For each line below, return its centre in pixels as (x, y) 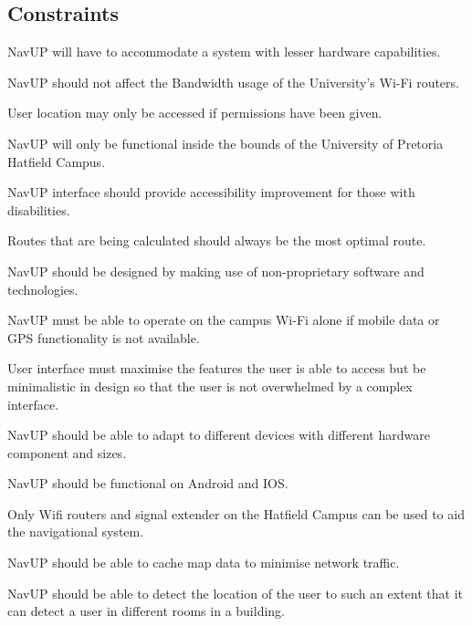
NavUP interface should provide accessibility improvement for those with (211, 192)
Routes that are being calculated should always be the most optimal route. (217, 240)
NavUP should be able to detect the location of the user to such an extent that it (236, 593)
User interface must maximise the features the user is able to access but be (217, 368)
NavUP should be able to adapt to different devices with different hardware (219, 435)
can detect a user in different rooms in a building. (146, 611)
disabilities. (39, 209)
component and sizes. (67, 452)
